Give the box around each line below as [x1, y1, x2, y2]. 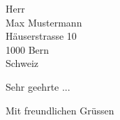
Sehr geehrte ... [6, 79, 70, 93]
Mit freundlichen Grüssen [6, 103, 114, 117]
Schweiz [6, 56, 39, 70]
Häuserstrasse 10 [6, 29, 77, 43]
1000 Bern [6, 42, 50, 57]
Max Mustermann [6, 15, 82, 29]
